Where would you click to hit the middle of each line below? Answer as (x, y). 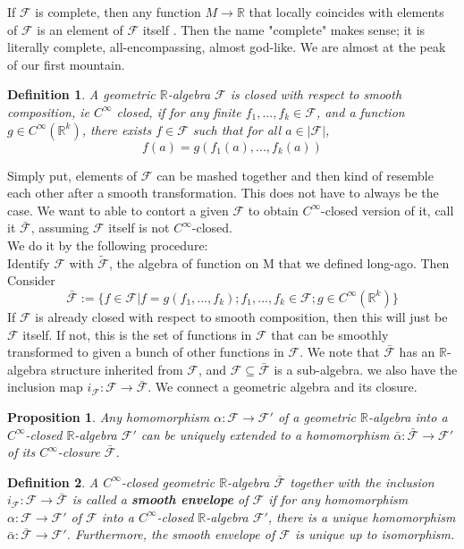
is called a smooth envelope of (160, 499)
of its (21, 452)
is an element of (80, 29)
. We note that (340, 352)
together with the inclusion (362, 481)
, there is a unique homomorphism (362, 516)
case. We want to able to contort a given (118, 210)
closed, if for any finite (179, 111)
